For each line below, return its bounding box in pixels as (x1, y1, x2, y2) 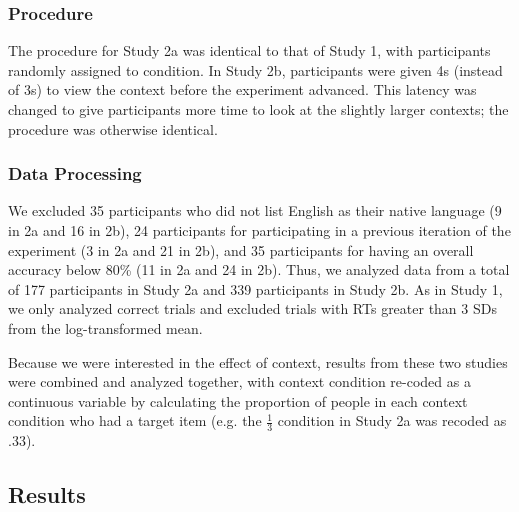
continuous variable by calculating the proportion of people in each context (8, 390, 468, 411)
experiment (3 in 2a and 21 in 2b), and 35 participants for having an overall (8, 239, 474, 260)
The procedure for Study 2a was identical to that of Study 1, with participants (8, 40, 491, 61)
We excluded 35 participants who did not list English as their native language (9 (8, 200, 502, 221)
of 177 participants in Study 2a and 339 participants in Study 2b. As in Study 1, (8, 278, 503, 299)
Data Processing (8, 161, 142, 186)
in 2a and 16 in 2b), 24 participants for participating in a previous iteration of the (8, 220, 511, 240)
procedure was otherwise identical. (8, 118, 218, 139)
